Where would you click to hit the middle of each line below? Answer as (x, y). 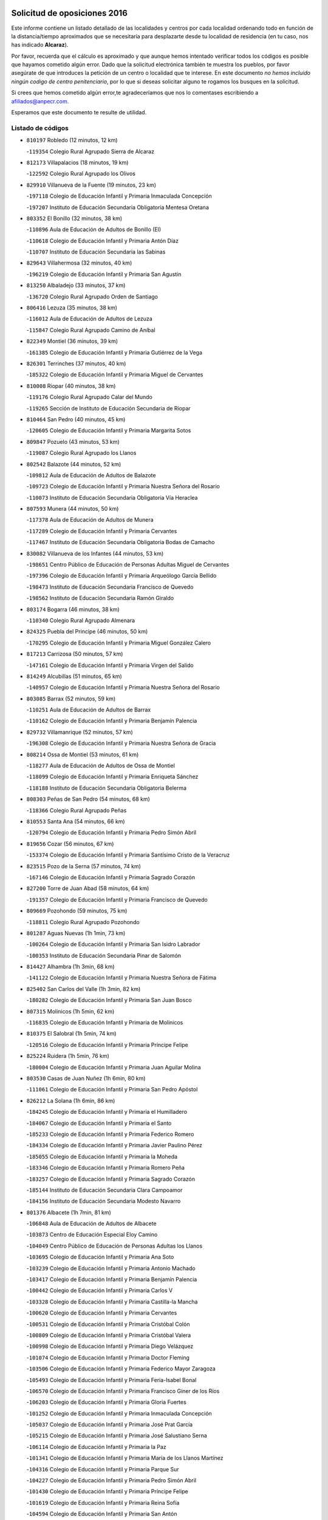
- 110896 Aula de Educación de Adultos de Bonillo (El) (94, 230)
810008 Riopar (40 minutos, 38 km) (71, 385)
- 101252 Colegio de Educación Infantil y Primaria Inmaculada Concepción (119, 1413)
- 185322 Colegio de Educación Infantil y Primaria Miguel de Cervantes (115, 375)
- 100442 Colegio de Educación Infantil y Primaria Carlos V (100, 1290)
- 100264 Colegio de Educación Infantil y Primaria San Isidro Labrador (113, 944)
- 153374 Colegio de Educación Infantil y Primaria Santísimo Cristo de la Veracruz (128, 855)
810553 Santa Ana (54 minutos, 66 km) (76, 821)
